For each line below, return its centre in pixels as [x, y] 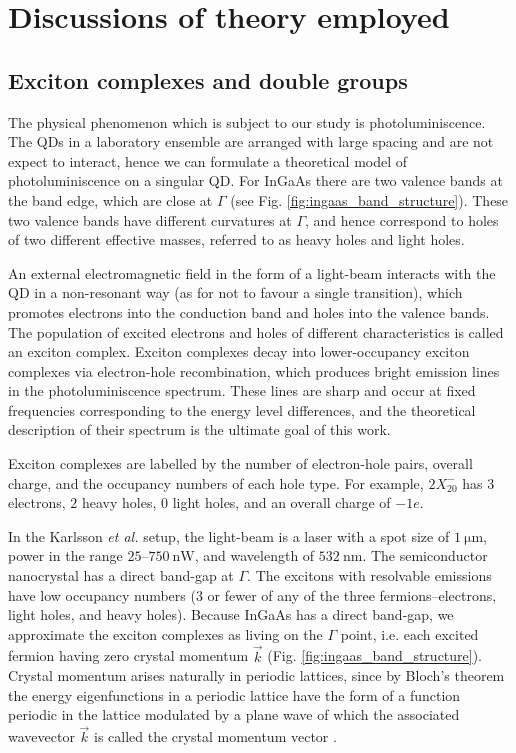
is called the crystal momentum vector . [215, 736]
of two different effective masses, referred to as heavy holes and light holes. [236, 239]
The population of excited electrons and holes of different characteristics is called [256, 331]
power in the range [65, 555]
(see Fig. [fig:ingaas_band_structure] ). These [369, 199]
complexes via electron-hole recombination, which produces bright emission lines [254, 370]
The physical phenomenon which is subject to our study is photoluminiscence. [247, 121]
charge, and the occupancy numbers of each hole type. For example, [216, 482]
